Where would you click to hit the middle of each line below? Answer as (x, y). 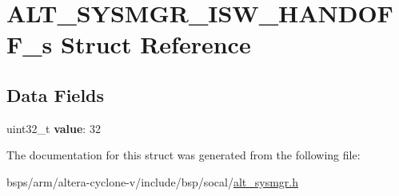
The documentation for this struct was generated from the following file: (184, 155)
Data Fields (56, 94)
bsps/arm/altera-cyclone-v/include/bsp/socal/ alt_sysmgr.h (152, 181)
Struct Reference (156, 44)
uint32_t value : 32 (54, 128)
